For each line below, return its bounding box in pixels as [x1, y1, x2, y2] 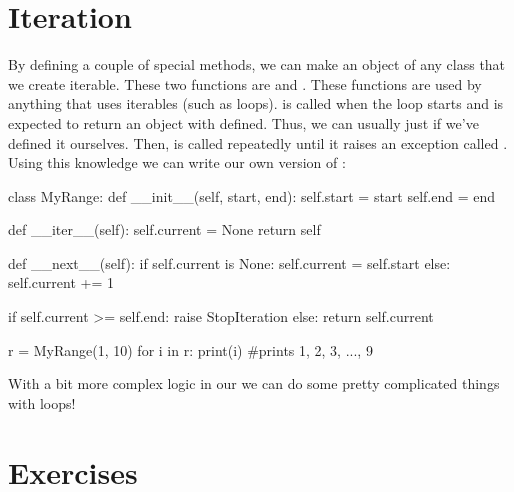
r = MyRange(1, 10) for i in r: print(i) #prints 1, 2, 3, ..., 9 [8, 339, 373, 360]
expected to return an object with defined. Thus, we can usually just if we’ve [8, 112, 479, 133]
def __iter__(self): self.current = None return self [8, 219, 321, 240]
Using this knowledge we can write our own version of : [8, 152, 346, 173]
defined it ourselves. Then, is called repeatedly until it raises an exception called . [8, 132, 508, 153]
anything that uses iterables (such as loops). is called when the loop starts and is [8, 93, 504, 114]
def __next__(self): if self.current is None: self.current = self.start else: [8, 252, 451, 273]
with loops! [8, 392, 76, 413]
